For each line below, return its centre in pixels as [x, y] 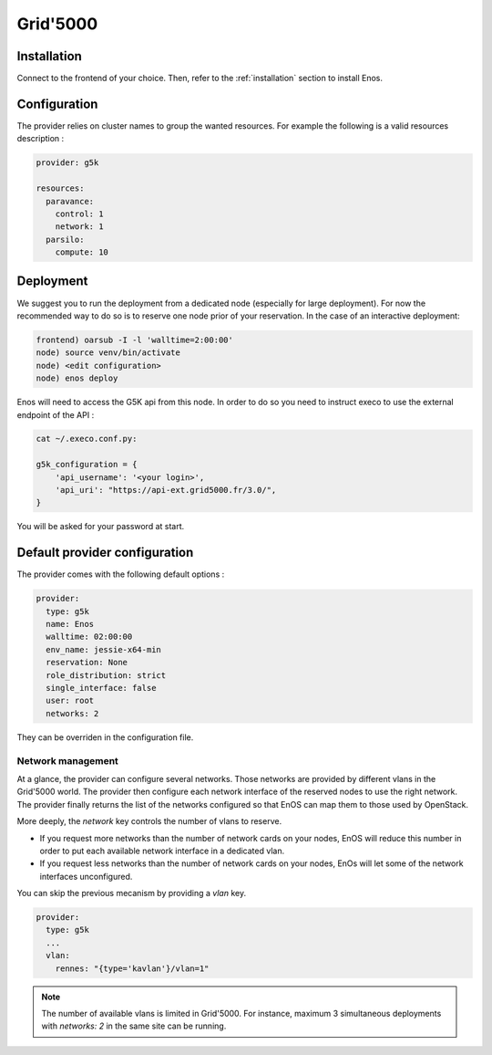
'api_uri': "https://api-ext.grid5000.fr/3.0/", [166, 490]
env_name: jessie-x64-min [103, 649]
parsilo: [65, 239]
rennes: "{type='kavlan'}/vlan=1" [132, 968]
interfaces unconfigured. [86, 876]
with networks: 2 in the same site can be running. [134, 1026]
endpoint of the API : [56, 414]
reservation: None [87, 663]
